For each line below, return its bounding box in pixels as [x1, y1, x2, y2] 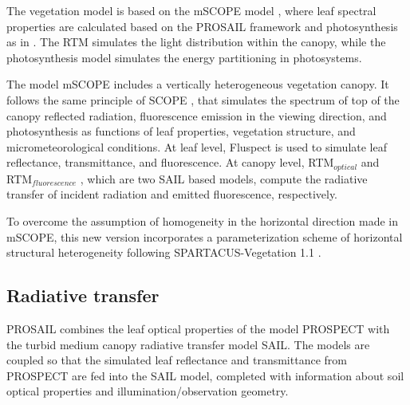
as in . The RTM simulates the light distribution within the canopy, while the [6, 33, 386, 50]
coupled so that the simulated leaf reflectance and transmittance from [6, 352, 347, 368]
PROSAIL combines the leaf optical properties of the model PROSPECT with [6, 320, 390, 336]
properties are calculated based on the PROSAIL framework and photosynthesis [6, 18, 398, 34]
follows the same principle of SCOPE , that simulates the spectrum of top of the [6, 91, 400, 108]
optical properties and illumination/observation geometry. [6, 383, 289, 399]
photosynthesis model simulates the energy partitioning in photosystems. [6, 49, 362, 65]
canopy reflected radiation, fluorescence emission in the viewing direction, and [6, 107, 387, 124]
